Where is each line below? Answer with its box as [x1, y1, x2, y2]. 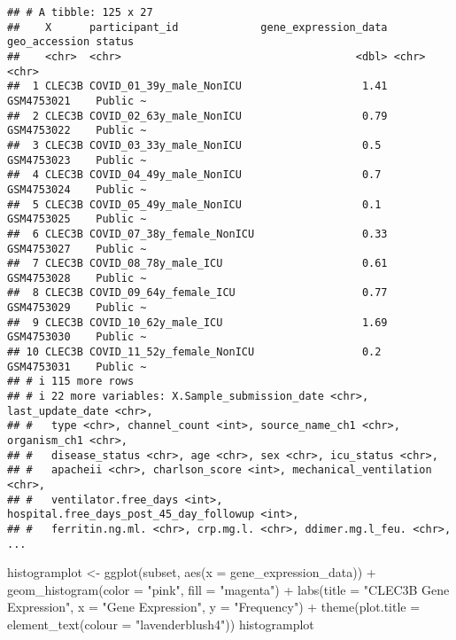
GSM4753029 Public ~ [7, 301, 147, 315]
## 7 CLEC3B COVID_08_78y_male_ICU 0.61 [7, 257, 388, 270]
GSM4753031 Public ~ [7, 360, 147, 373]
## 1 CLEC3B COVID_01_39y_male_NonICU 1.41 [7, 80, 388, 93]
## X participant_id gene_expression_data [7, 20, 388, 34]
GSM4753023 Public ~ [7, 153, 147, 167]
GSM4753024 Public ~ [7, 183, 147, 196]
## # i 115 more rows [7, 375, 135, 388]
